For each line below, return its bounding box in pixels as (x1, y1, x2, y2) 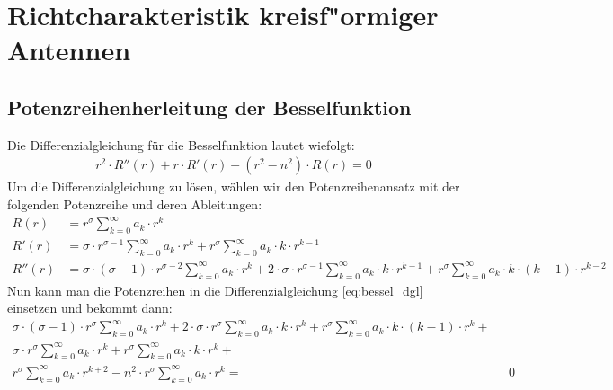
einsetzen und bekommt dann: (7, 298, 173, 317)
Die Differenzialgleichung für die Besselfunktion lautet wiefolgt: (7, 135, 355, 154)
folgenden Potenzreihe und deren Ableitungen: (7, 194, 262, 213)
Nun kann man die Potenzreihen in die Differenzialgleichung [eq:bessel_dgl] (7, 280, 423, 299)
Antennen (7, 31, 131, 68)
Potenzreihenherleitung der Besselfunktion (7, 93, 412, 120)
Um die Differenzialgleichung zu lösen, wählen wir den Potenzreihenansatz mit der (7, 177, 460, 196)
